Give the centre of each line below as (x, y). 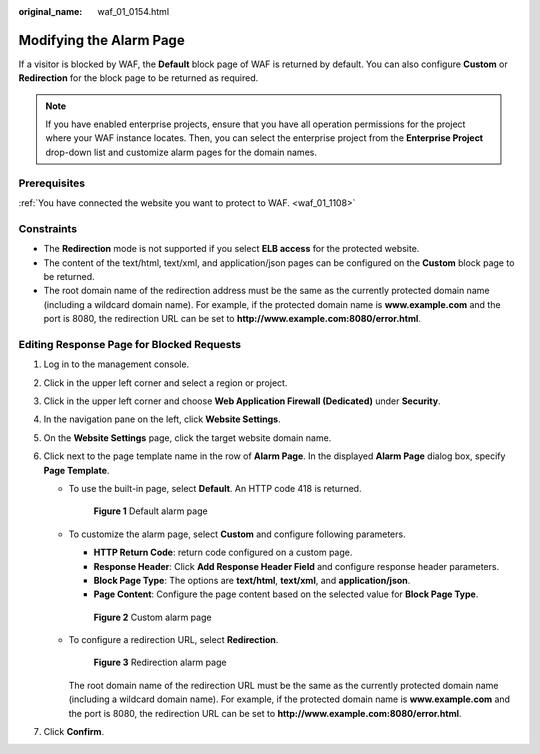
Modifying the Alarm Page (101, 40)
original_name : (50, 11)
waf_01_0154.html (133, 11)
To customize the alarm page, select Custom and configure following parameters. (237, 534)
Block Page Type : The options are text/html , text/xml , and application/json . (252, 580)
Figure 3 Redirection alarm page (160, 662)
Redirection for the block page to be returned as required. (138, 78)
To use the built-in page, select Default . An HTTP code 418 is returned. (215, 488)
